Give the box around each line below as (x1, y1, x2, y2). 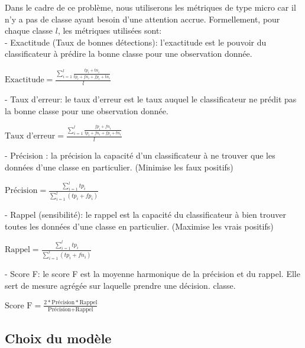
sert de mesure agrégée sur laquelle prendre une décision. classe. (5, 279, 236, 291)
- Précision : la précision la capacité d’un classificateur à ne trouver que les (5, 149, 275, 162)
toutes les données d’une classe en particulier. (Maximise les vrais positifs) (5, 220, 274, 232)
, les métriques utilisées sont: (57, 24, 162, 37)
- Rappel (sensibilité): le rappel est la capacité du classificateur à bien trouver (5, 208, 286, 221)
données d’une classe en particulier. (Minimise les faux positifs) (5, 160, 233, 173)
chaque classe (5, 24, 53, 37)
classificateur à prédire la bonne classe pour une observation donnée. (5, 47, 252, 60)
